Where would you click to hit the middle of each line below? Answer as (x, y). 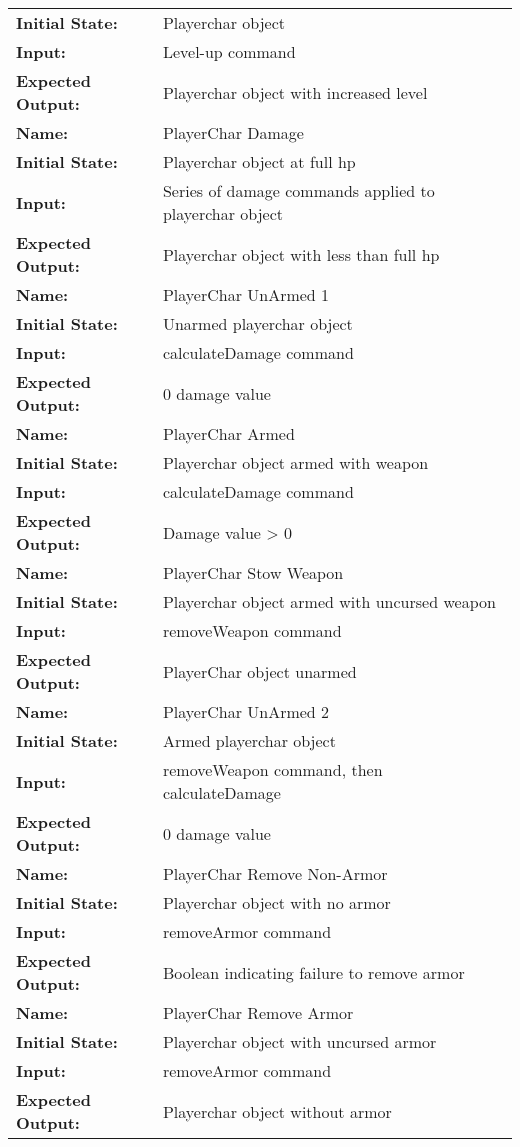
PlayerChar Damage (233, 132)
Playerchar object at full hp (259, 161)
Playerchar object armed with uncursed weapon (329, 601)
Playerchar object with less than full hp (301, 254)
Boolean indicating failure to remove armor (313, 972)
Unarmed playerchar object (257, 323)
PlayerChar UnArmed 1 (246, 294)
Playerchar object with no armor (276, 902)
